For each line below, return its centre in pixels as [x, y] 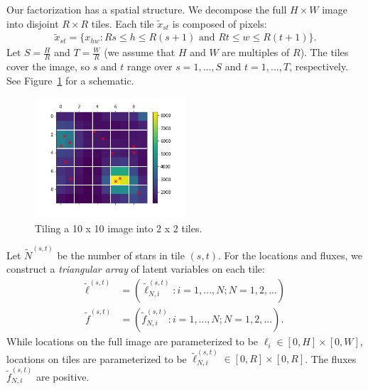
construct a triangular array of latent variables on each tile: [136, 269]
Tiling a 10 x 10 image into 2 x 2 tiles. [119, 228]
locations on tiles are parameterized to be [97, 358]
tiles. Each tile [123, 23]
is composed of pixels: [220, 23]
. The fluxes [331, 358]
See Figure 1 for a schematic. [70, 80]
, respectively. [319, 66]
